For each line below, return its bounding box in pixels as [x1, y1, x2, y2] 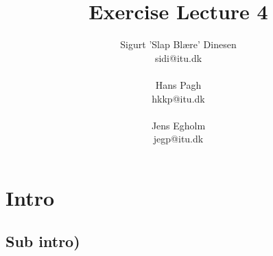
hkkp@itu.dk [152, 91, 205, 105]
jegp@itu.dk [153, 131, 204, 146]
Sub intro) [5, 231, 80, 252]
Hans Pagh [155, 77, 202, 92]
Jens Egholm [151, 118, 206, 132]
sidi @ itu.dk [154, 50, 202, 65]
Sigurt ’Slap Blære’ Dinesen [120, 37, 237, 52]
